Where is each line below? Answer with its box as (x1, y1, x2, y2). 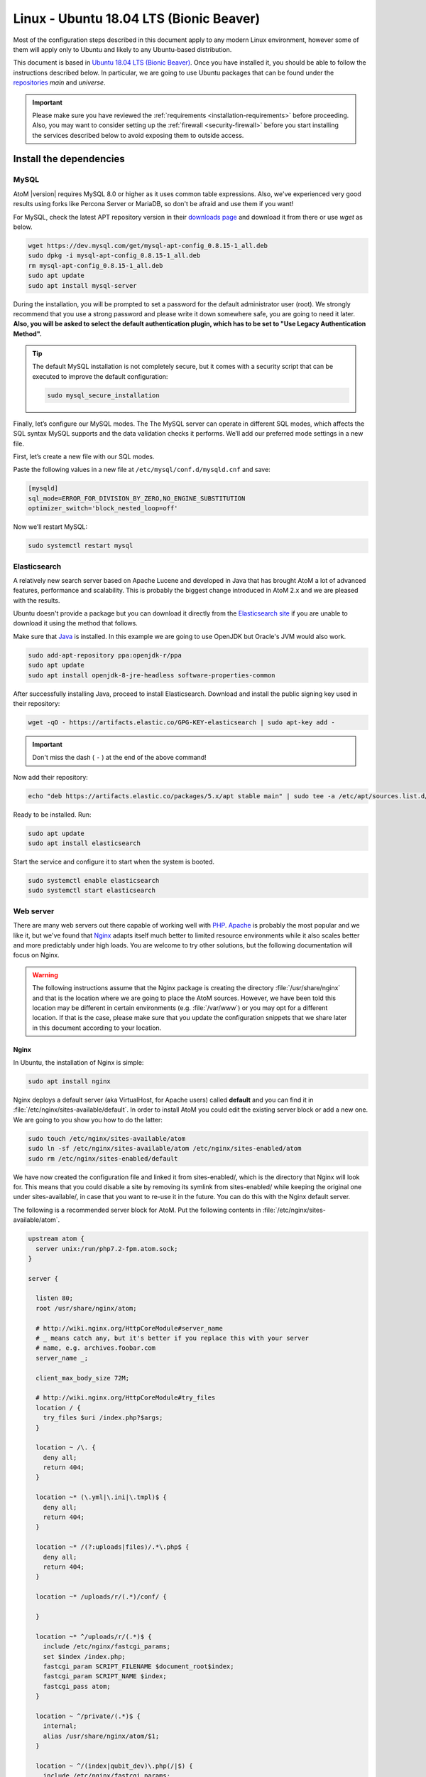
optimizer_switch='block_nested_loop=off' (28, 505, 178, 512)
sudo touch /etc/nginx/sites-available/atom (28, 1134, 186, 1142)
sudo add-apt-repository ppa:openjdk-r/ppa (28, 651, 182, 659)
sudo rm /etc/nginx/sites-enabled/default (28, 1154, 178, 1162)
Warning (32, 970, 58, 979)
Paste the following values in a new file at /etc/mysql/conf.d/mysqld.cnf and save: (13, 466, 271, 474)
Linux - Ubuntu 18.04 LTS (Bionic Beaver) (13, 11, 261, 26)
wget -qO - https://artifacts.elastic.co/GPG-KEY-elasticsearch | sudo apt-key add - (28, 718, 335, 726)
